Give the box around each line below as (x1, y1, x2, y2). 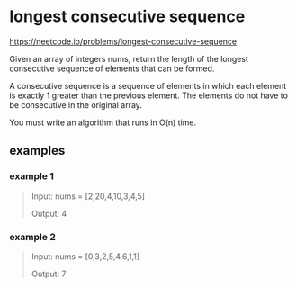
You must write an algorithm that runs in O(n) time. (9, 117, 196, 128)
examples (9, 143, 66, 158)
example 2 (9, 230, 56, 243)
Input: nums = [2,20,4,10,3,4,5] (31, 191, 146, 202)
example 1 (9, 170, 54, 183)
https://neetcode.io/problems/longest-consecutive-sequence (9, 36, 237, 47)
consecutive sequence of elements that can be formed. (9, 63, 215, 74)
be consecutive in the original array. (9, 99, 142, 110)
